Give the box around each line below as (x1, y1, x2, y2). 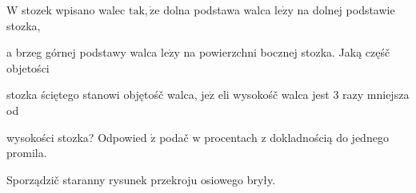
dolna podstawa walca (163, 2, 271, 18)
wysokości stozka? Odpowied (6, 128, 147, 145)
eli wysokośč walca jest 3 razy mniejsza (218, 86, 410, 103)
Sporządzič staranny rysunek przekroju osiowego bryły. (6, 171, 276, 187)
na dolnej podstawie (297, 2, 395, 18)
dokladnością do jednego (270, 128, 389, 145)
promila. (6, 144, 47, 161)
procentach (204, 128, 258, 145)
